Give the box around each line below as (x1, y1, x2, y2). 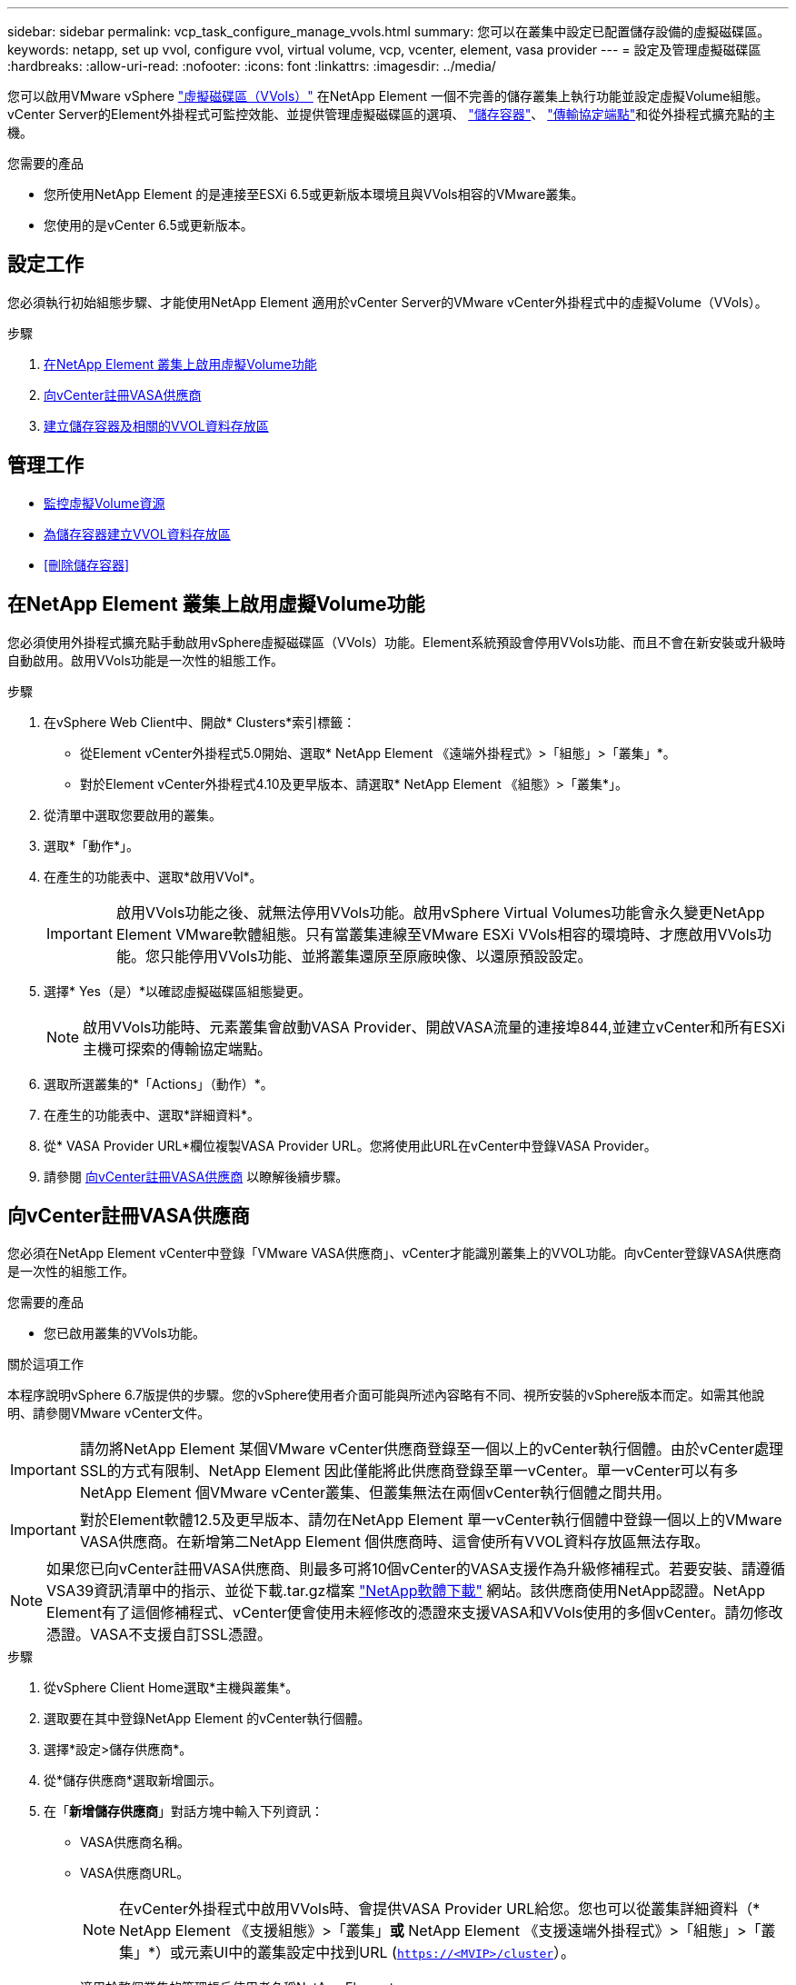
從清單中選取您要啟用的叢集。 (44, 806, 222, 823)
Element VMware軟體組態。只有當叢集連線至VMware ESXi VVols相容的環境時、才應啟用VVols (115, 924, 757, 943)
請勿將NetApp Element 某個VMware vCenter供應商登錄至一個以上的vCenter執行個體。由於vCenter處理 (79, 1440, 783, 1459)
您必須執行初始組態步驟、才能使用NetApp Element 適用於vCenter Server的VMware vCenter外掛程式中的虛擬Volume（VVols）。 (7, 294, 768, 310)
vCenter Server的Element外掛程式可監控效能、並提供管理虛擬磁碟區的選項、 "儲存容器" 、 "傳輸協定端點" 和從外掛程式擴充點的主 (7, 106, 776, 122)
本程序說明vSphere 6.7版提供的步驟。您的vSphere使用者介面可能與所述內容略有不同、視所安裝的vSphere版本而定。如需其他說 (7, 1387, 765, 1403)
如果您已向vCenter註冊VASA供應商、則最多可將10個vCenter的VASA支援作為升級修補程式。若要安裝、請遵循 (46, 1560, 786, 1579)
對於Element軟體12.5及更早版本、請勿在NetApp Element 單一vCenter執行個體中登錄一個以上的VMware (79, 1511, 782, 1530)
